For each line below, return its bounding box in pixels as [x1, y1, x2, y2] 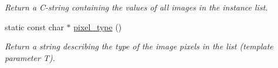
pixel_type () [73, 20, 122, 33]
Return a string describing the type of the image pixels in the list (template [5, 40, 273, 52]
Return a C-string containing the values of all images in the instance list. [5, 1, 268, 13]
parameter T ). [5, 51, 55, 63]
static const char [5, 20, 64, 33]
